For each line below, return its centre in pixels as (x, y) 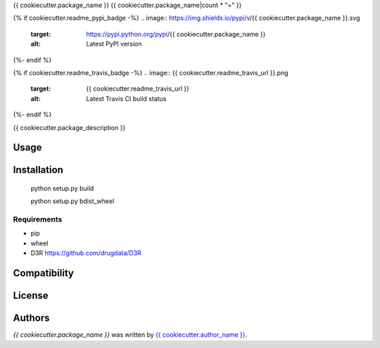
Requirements (38, 219)
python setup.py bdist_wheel (72, 201)
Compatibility (43, 273)
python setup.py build (62, 188)
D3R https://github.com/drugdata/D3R (86, 253)
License (31, 296)
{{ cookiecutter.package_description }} (69, 127)
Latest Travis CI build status (126, 98)
